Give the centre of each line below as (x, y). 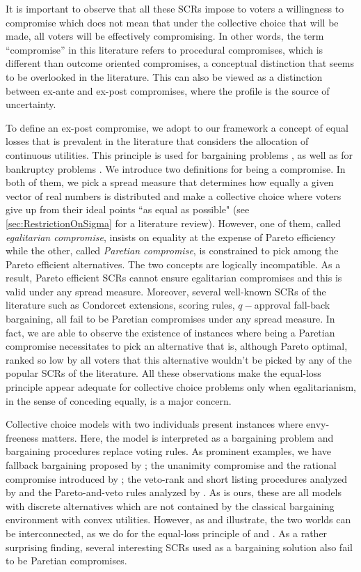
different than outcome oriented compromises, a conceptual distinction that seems (180, 63)
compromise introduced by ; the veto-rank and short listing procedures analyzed (176, 478)
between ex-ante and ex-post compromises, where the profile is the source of (168, 90)
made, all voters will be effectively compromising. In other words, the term (165, 36)
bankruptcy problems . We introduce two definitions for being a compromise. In (176, 168)
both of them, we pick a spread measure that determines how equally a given (170, 182)
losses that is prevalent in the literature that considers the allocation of (157, 141)
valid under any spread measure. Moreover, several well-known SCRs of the (166, 291)
